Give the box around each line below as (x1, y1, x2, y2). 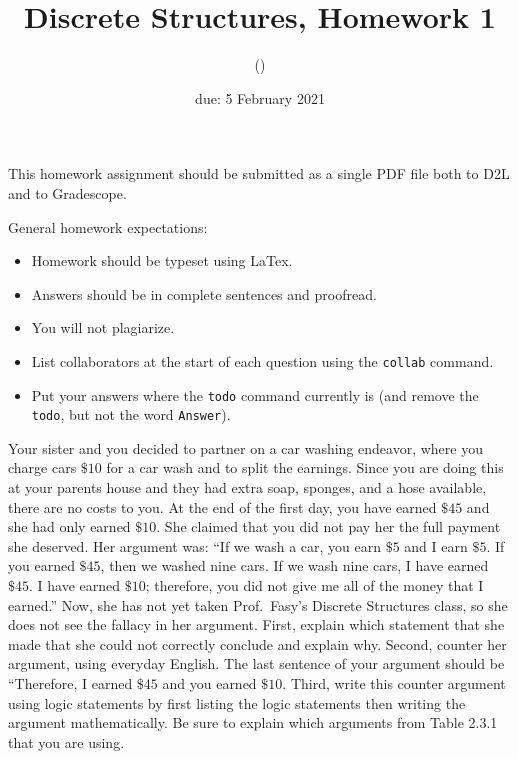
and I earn (404, 535, 468, 556)
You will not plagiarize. (31, 317, 175, 338)
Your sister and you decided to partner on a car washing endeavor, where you (8, 437, 483, 458)
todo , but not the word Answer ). (31, 404, 231, 425)
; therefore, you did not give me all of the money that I (145, 575, 484, 595)
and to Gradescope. (8, 182, 127, 203)
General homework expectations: (8, 216, 208, 237)
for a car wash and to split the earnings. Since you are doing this (106, 457, 504, 478)
